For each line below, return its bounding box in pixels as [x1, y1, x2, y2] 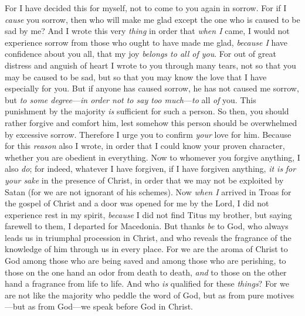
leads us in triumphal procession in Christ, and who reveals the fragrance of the [5, 231, 292, 243]
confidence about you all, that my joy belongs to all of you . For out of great [5, 47, 276, 60]
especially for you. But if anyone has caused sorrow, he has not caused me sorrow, [5, 82, 299, 94]
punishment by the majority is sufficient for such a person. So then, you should [5, 105, 289, 117]
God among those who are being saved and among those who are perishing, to [5, 254, 286, 267]
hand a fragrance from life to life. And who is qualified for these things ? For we [5, 277, 289, 290]
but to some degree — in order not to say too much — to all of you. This [5, 93, 256, 106]
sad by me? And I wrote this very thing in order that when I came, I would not [5, 25, 290, 37]
